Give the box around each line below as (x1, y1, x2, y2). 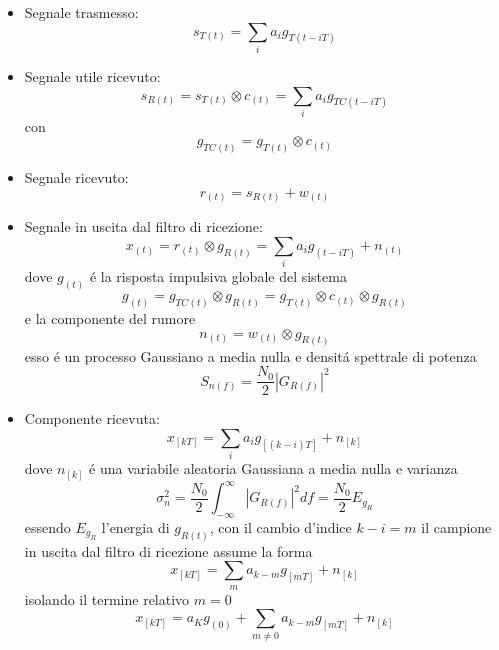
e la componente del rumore (24, 308, 196, 329)
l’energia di (101, 516, 170, 537)
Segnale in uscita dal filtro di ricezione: (24, 216, 263, 237)
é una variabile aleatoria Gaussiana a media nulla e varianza (89, 458, 458, 479)
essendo (24, 516, 71, 537)
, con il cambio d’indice (209, 516, 352, 537)
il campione (421, 516, 492, 537)
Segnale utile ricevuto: (24, 65, 161, 86)
